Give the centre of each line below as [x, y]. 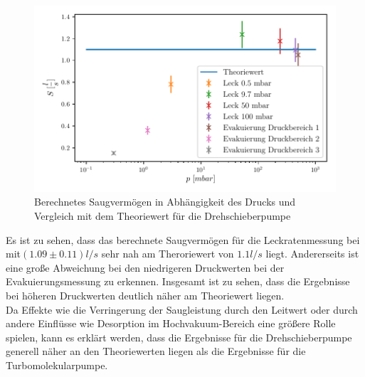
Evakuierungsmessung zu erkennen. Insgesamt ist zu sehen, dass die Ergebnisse [178, 281]
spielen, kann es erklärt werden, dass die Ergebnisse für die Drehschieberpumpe [179, 337]
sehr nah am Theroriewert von [168, 254]
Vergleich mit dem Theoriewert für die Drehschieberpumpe [163, 216]
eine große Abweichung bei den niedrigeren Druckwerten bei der [145, 267]
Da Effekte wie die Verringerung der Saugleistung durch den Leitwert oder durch [182, 309]
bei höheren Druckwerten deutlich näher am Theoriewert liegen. [145, 295]
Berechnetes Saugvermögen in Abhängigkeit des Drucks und [165, 202]
